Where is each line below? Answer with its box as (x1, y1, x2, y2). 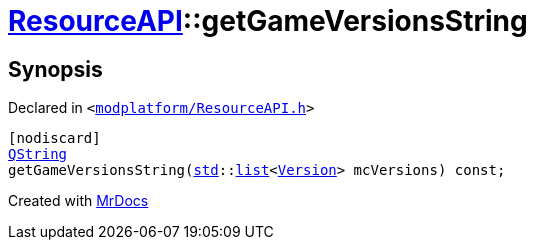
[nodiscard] (8, 130, 101, 147)
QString (8, 146, 68, 163)
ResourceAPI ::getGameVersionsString (8, 4, 528, 38)
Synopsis (8, 56, 103, 82)
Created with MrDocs (8, 192, 149, 210)
